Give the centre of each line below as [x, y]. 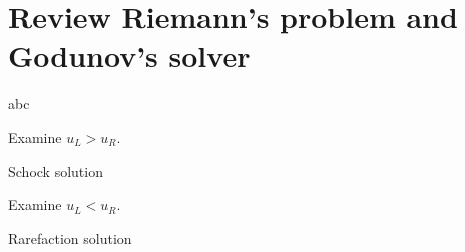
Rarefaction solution [70, 237]
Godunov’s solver [129, 55]
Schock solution [55, 170]
